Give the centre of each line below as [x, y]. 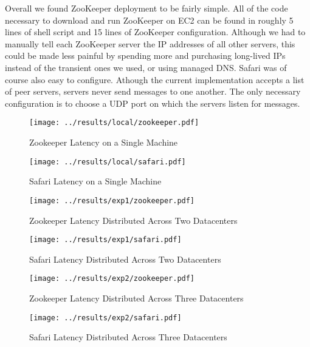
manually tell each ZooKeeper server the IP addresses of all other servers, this [150, 43]
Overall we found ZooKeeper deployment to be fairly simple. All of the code [146, 8]
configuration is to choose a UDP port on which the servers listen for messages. [153, 103]
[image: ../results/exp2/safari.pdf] [105, 318]
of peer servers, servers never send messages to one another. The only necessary [153, 91]
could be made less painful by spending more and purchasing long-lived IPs [145, 56]
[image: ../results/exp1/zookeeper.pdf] [112, 200]
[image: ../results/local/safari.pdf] [108, 162]
